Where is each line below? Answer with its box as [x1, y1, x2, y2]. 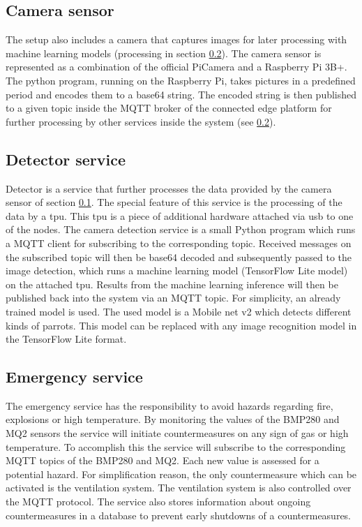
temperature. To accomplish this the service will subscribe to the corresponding [6, 439, 346, 454]
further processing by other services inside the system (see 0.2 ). [6, 114, 276, 128]
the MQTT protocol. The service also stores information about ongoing [6, 494, 311, 509]
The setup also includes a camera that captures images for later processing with [6, 32, 347, 47]
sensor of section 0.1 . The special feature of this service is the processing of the [6, 195, 342, 209]
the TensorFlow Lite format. [6, 332, 127, 346]
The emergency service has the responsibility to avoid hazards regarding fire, [6, 398, 333, 413]
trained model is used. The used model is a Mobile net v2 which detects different [6, 304, 352, 318]
